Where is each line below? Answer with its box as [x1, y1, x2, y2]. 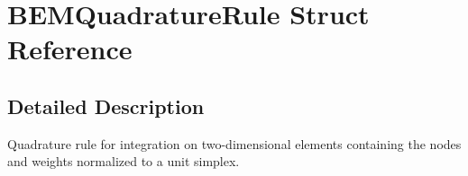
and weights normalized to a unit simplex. [7, 152, 240, 171]
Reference [7, 31, 133, 67]
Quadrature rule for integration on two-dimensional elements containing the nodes [7, 134, 462, 153]
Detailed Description [7, 92, 205, 119]
